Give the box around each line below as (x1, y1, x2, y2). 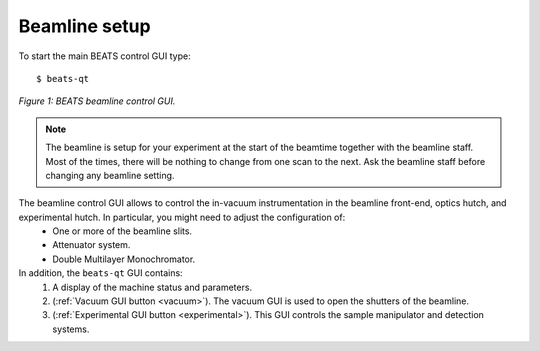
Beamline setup (18, 15, 151, 37)
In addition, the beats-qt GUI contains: (18, 267, 184, 279)
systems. (52, 323, 90, 335)
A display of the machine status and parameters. (52, 281, 253, 293)
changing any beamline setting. (45, 169, 175, 181)
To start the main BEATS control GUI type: (18, 50, 191, 62)
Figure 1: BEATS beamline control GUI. (18, 95, 176, 107)
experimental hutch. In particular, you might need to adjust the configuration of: (18, 211, 346, 223)
